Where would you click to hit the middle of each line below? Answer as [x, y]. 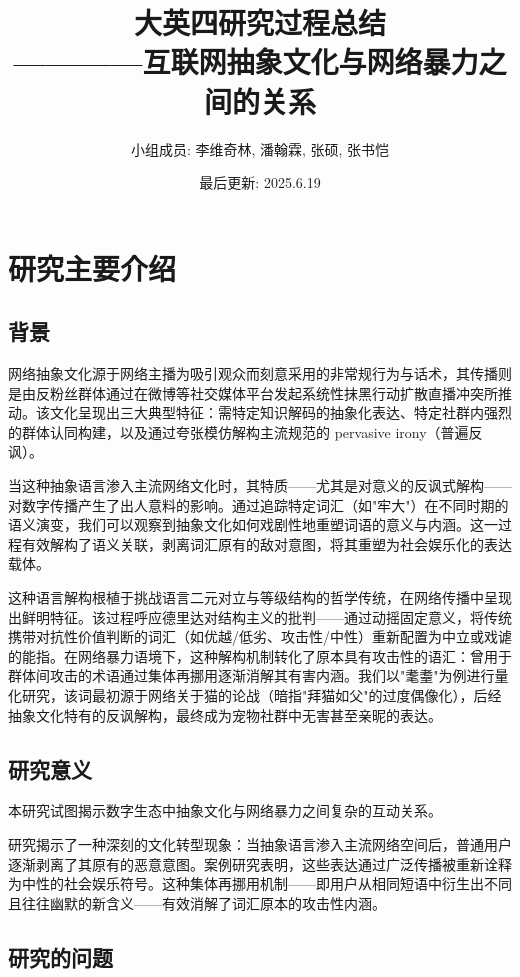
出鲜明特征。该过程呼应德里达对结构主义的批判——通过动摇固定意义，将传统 [260, 616]
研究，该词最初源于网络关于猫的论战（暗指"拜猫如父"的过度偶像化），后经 [261, 694]
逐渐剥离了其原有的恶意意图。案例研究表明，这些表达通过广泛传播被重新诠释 [260, 863]
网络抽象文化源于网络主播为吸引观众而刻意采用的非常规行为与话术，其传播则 [260, 373]
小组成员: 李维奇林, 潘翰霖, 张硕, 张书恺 [260, 148]
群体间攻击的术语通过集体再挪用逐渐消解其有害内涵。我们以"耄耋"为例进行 [251, 675]
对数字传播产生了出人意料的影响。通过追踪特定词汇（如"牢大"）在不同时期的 [258, 504]
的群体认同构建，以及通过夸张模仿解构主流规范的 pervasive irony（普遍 [238, 431]
